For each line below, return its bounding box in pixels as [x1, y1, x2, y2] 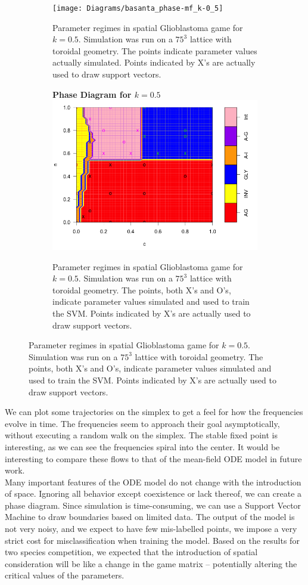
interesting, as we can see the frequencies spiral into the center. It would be [5, 440, 280, 453]
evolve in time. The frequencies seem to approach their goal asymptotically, [5, 417, 280, 429]
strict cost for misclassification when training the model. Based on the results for [5, 534, 300, 546]
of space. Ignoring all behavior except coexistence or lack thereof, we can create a [5, 487, 302, 500]
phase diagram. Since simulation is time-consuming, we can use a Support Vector [5, 499, 301, 511]
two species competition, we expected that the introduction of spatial [5, 546, 258, 558]
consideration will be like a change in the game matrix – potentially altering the [5, 557, 297, 569]
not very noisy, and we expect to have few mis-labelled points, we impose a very [5, 522, 297, 535]
